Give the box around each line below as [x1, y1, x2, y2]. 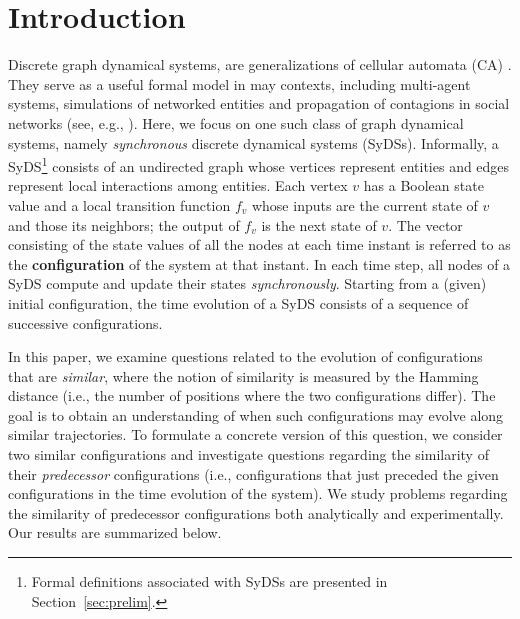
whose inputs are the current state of [251, 194, 478, 215]
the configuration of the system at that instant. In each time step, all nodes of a [8, 253, 511, 274]
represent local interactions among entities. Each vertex [8, 175, 348, 196]
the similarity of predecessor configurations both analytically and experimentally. [8, 502, 504, 523]
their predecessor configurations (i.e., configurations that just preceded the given [8, 463, 499, 484]
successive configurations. [8, 312, 163, 333]
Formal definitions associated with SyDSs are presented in [31, 571, 388, 592]
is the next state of [261, 214, 377, 235]
